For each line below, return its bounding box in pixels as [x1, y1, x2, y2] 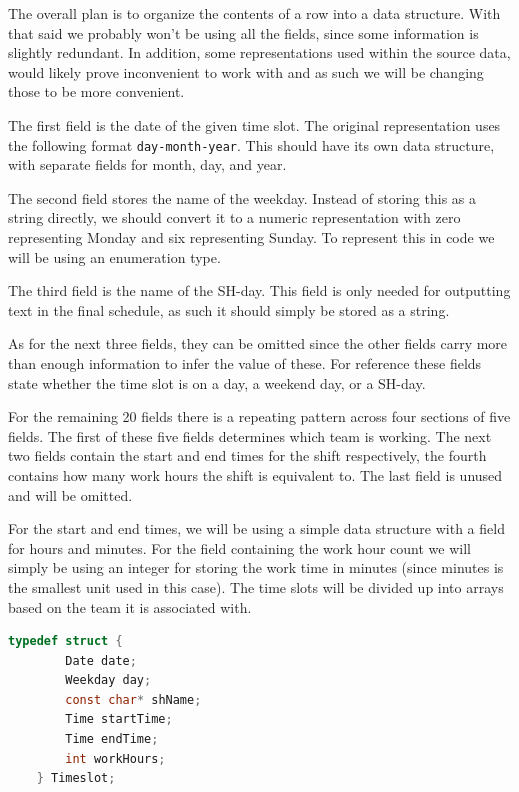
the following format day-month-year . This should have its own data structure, [8, 134, 495, 155]
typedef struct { [8, 634, 123, 649]
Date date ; [65, 653, 137, 668]
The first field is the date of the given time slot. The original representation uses [8, 114, 501, 135]
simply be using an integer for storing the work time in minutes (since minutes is [8, 557, 504, 578]
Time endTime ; [65, 732, 159, 747]
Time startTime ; [65, 712, 173, 727]
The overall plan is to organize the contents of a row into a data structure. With [8, 3, 501, 23]
